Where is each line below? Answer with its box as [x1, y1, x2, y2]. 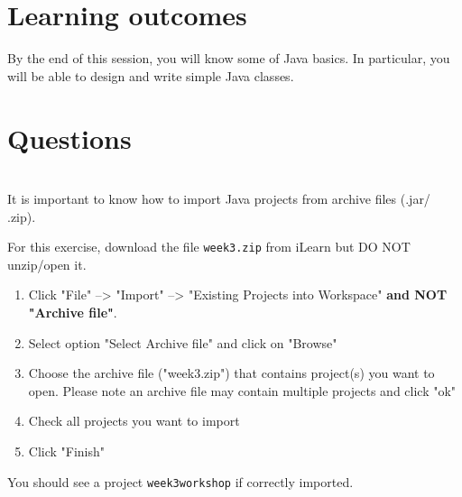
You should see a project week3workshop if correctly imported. [7, 472, 354, 491]
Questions [7, 119, 132, 156]
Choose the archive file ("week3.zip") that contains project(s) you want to [28, 364, 435, 382]
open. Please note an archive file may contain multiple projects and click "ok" [28, 381, 457, 400]
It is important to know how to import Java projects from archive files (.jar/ [7, 189, 430, 208]
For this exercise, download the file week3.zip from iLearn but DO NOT [7, 237, 411, 256]
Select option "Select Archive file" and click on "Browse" [28, 333, 337, 352]
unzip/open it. [7, 254, 87, 273]
